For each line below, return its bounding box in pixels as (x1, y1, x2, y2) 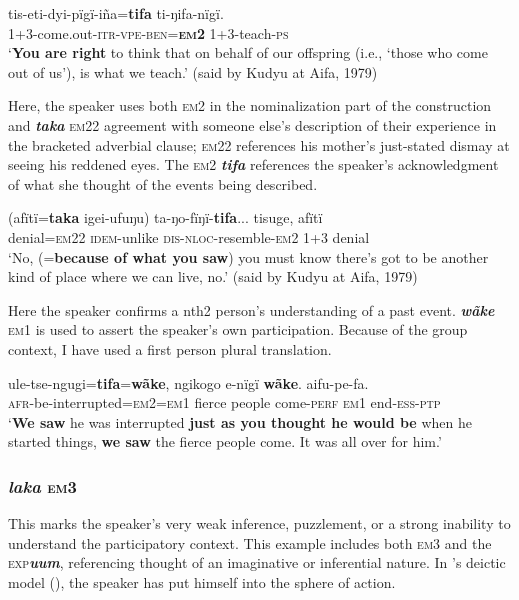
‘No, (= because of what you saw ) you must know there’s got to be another (8, 246, 489, 267)
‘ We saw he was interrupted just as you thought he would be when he (8, 411, 472, 432)
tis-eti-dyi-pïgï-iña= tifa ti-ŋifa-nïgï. (8, 3, 224, 23)
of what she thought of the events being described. (8, 173, 318, 194)
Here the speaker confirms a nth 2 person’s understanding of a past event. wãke (8, 299, 495, 320)
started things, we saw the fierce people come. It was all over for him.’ (8, 431, 442, 452)
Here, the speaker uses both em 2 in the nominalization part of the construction (8, 95, 492, 116)
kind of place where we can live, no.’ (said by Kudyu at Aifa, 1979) (8, 266, 418, 287)
